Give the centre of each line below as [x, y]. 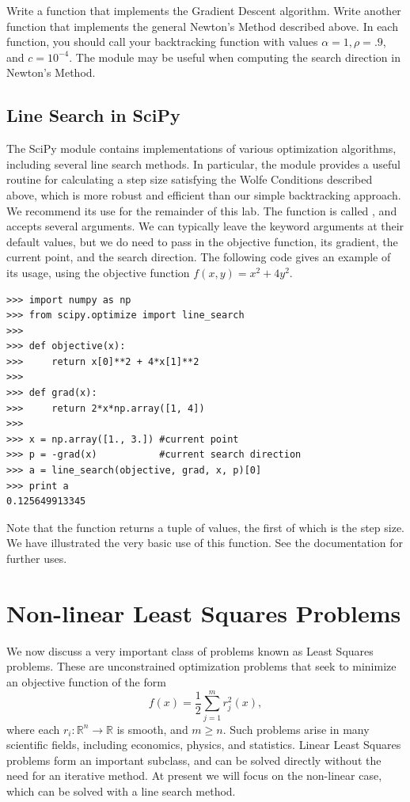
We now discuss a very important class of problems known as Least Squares [190, 650]
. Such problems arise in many [296, 729]
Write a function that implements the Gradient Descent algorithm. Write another [204, 10]
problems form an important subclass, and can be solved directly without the [194, 760]
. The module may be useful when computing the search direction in [235, 57]
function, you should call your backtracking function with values [162, 42]
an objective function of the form [86, 681]
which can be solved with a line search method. [121, 791]
